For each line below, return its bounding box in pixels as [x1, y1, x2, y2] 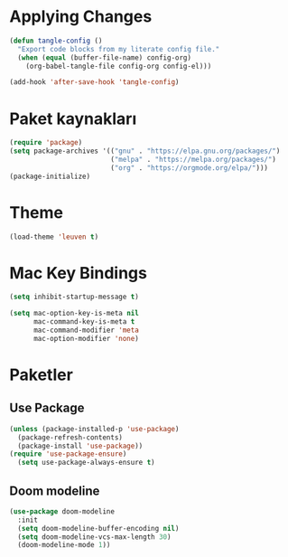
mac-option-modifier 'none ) [33, 334, 140, 343]
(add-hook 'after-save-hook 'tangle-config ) [9, 78, 180, 87]
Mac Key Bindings [9, 262, 147, 283]
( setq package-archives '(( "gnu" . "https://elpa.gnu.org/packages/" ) [9, 146, 281, 156]
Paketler [9, 364, 74, 385]
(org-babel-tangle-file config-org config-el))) [25, 61, 212, 71]
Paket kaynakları [9, 109, 137, 128]
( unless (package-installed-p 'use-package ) [9, 424, 180, 433]
